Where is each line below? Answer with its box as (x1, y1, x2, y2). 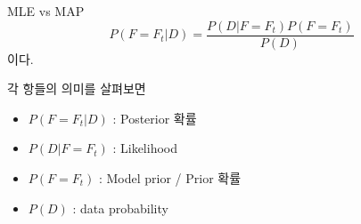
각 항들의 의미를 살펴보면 (7, 79, 146, 98)
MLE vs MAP (7, 2, 85, 20)
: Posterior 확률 (112, 108, 197, 127)
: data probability (72, 198, 168, 217)
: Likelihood (112, 139, 177, 157)
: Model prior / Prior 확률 (98, 169, 242, 188)
